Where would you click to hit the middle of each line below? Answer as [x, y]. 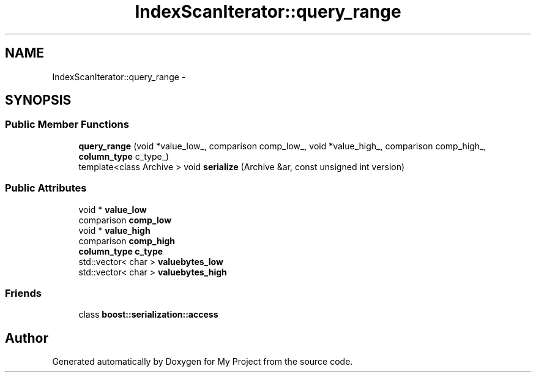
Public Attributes [46, 188]
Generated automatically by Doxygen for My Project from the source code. [203, 362]
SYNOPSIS [38, 100]
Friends [23, 293]
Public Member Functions [67, 125]
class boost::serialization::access [148, 315]
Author [27, 338]
